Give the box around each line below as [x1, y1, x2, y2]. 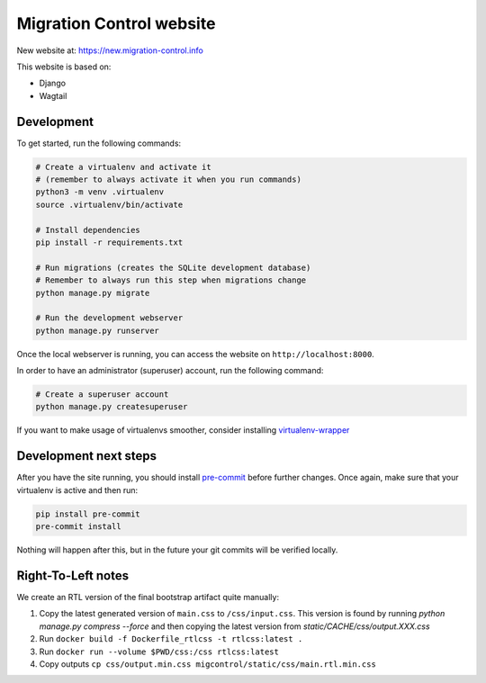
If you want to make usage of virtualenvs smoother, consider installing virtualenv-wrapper [16, 425, 350, 436]
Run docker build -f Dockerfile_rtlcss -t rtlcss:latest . [39, 634, 303, 644]
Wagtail [39, 90, 67, 101]
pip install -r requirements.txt [35, 237, 184, 247]
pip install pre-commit [35, 508, 141, 519]
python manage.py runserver [35, 325, 159, 336]
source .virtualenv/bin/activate [35, 199, 184, 210]
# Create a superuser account [35, 390, 169, 400]
